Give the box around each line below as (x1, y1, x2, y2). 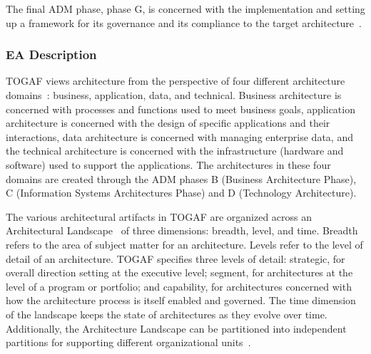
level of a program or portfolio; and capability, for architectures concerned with (6, 278, 352, 293)
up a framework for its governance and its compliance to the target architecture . (6, 15, 362, 30)
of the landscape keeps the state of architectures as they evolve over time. (6, 306, 327, 321)
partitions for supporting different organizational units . (6, 335, 251, 350)
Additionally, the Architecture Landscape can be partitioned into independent (6, 321, 347, 335)
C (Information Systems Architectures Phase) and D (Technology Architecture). (6, 185, 357, 200)
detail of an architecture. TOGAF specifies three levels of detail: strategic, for (6, 251, 345, 266)
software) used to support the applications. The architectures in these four (6, 157, 331, 172)
